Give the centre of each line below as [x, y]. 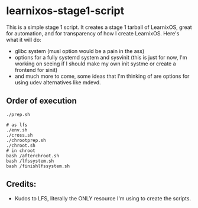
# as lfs [17, 125]
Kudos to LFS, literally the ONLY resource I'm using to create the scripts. [103, 198]
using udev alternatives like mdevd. [58, 82]
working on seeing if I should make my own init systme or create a [95, 64]
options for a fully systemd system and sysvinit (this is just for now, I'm [101, 57]
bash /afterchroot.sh [33, 156]
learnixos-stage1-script [65, 11]
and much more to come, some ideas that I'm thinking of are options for [102, 76]
